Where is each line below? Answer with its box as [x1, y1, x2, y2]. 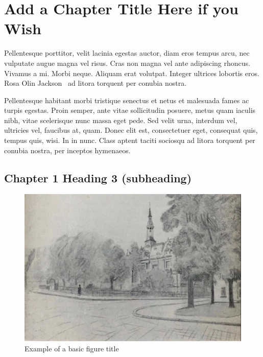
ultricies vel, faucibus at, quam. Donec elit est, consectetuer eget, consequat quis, [4, 125, 258, 135]
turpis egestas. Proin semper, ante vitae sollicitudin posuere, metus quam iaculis [4, 105, 256, 115]
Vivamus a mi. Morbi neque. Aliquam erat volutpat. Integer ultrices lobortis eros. [4, 67, 259, 78]
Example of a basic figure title [25, 343, 119, 353]
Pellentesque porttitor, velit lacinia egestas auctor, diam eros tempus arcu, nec [4, 47, 250, 58]
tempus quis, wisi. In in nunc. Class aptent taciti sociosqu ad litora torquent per [4, 135, 255, 146]
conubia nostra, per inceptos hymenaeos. [4, 145, 131, 155]
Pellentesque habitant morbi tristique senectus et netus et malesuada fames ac [4, 94, 249, 105]
